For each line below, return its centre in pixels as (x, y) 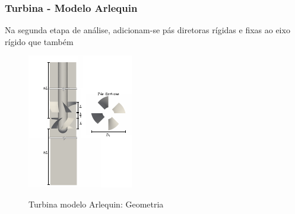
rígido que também (39, 41)
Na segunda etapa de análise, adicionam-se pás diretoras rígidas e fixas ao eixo (147, 30)
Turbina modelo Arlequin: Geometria (96, 204)
